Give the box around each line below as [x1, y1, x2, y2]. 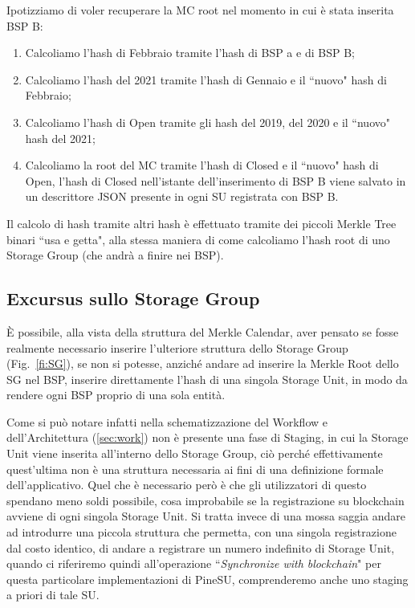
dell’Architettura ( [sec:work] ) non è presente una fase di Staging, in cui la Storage [6, 429, 409, 446]
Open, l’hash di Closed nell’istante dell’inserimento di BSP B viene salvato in [25, 172, 406, 189]
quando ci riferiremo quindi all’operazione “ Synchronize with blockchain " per [6, 555, 381, 572]
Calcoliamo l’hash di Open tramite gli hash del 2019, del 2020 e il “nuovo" [25, 113, 390, 130]
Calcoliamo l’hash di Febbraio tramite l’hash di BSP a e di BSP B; [25, 44, 355, 61]
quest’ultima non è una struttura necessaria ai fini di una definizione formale [6, 460, 384, 477]
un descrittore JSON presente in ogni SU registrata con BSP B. [25, 188, 339, 205]
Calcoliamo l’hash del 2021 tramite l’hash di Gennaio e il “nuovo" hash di [25, 71, 387, 88]
